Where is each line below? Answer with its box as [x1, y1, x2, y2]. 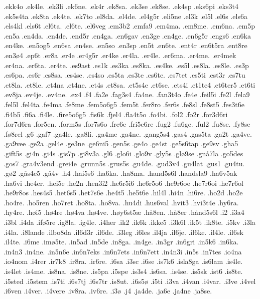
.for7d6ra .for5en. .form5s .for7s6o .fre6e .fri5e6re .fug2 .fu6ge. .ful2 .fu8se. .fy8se [4, 119, 250, 129]
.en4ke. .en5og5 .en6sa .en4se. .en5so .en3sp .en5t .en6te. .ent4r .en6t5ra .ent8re [4, 40, 247, 51]
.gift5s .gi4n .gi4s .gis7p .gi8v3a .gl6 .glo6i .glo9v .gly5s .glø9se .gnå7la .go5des [4, 148, 243, 158]
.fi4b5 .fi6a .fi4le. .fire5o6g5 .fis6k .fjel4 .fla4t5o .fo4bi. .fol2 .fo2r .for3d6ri [4, 109, 228, 119]
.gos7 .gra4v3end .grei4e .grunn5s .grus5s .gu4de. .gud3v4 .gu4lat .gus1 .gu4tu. [4, 158, 245, 168]
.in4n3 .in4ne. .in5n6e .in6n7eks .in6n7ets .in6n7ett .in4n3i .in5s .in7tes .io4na [4, 246, 242, 256]
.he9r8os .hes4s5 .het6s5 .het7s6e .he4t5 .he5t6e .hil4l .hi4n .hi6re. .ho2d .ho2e [4, 187, 243, 198]
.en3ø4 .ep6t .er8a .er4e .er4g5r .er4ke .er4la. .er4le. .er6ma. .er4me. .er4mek [4, 50, 236, 60]
